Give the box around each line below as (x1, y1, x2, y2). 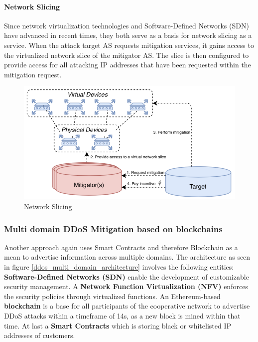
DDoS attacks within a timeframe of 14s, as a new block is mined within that (4, 311, 241, 321)
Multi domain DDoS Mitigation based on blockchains (4, 222, 223, 235)
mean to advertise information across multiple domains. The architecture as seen (4, 252, 251, 262)
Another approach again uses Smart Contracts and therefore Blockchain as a (4, 242, 238, 252)
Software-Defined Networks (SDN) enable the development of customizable (4, 271, 249, 282)
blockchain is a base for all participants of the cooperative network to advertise (4, 301, 250, 311)
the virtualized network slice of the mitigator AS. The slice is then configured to (4, 49, 249, 60)
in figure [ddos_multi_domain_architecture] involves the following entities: (4, 262, 234, 272)
